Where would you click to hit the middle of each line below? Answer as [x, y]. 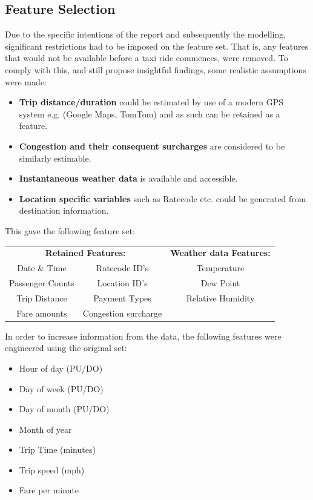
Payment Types [122, 298]
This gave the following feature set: [70, 230]
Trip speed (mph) [52, 469]
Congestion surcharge [122, 313]
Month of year [45, 429]
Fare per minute [49, 490]
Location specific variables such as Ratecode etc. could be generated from [163, 198]
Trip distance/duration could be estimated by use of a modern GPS [151, 102]
